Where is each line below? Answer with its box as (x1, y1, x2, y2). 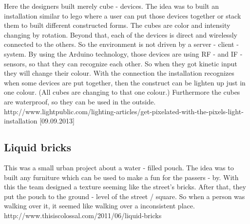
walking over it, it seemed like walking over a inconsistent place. (4, 201, 195, 211)
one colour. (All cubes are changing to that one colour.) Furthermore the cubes (4, 87, 240, 97)
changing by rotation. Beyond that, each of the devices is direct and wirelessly (4, 29, 237, 40)
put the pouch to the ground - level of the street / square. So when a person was (4, 191, 245, 201)
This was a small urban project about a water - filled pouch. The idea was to (4, 162, 234, 172)
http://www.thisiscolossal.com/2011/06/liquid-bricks (4, 210, 162, 220)
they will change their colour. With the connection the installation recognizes (4, 68, 234, 78)
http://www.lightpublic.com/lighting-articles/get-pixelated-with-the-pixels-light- (4, 106, 244, 116)
